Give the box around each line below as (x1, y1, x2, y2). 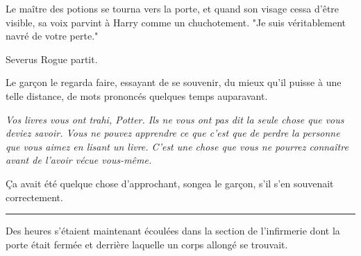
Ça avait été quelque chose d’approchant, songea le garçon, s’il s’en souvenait (6, 176, 334, 190)
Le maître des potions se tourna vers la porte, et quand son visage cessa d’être (6, 1, 339, 15)
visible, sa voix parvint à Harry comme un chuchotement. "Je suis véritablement (6, 15, 346, 29)
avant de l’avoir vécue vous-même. (6, 153, 152, 167)
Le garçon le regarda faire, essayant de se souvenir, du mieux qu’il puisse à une (6, 75, 342, 89)
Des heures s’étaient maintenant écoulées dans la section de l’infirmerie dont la (6, 223, 340, 238)
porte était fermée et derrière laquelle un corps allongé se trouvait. (6, 237, 288, 251)
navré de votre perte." (6, 28, 99, 43)
